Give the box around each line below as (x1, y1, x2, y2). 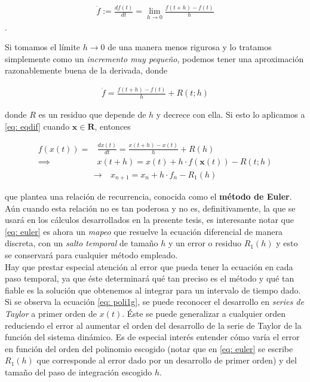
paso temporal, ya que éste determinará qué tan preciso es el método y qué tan (5, 272, 294, 285)
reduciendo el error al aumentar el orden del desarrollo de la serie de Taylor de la (5, 319, 302, 331)
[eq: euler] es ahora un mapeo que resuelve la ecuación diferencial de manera (5, 225, 283, 237)
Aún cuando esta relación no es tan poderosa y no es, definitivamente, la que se (5, 201, 296, 214)
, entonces (94, 120, 131, 132)
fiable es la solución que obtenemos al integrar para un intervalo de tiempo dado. (5, 283, 301, 296)
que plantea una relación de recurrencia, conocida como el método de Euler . (5, 190, 292, 202)
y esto (276, 237, 298, 249)
